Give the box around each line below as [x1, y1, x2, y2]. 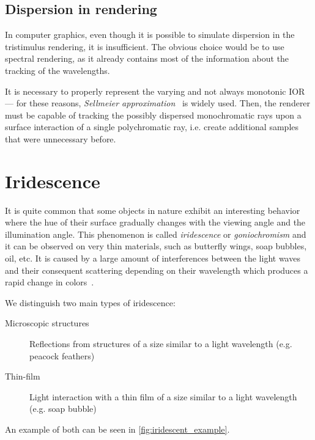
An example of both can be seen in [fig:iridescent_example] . [5, 422, 230, 435]
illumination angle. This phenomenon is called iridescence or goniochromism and [5, 227, 306, 240]
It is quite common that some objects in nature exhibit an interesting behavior [5, 204, 300, 216]
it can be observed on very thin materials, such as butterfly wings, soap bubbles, [5, 240, 307, 252]
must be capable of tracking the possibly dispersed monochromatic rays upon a [5, 108, 302, 121]
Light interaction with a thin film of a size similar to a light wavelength [29, 390, 297, 403]
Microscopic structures [5, 317, 89, 329]
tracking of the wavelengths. [5, 64, 110, 76]
